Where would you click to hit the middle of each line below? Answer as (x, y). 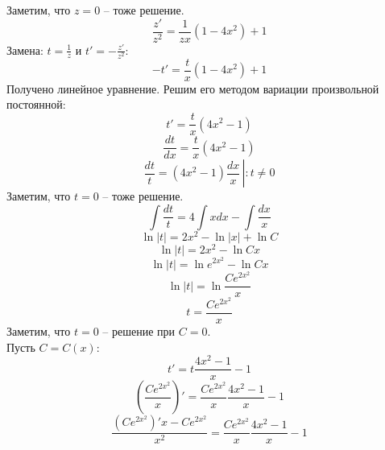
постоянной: (36, 104)
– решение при (139, 330)
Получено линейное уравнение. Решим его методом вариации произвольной (193, 88)
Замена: (25, 50)
